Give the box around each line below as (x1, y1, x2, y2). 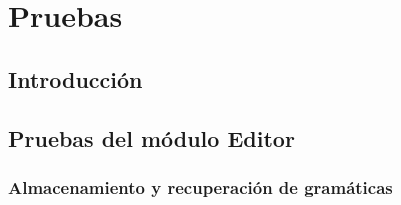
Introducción (8, 63, 143, 94)
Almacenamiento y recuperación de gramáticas (8, 174, 393, 199)
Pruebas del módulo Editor (8, 122, 295, 153)
